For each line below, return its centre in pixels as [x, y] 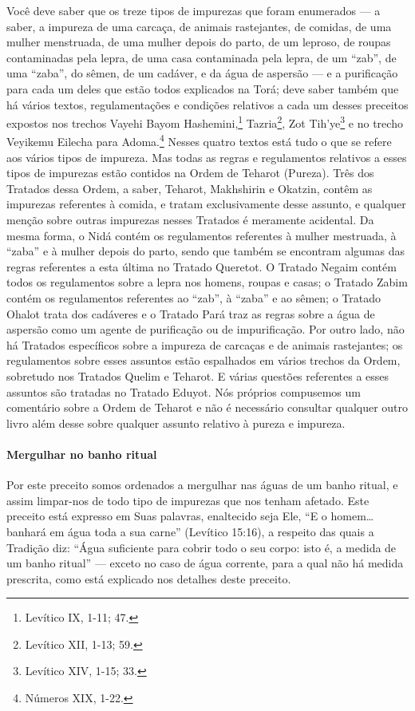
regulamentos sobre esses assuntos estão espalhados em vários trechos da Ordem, [204, 360]
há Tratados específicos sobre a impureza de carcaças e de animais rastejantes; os [205, 344]
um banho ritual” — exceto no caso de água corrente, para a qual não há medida [205, 563]
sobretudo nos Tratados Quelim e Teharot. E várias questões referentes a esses [198, 375]
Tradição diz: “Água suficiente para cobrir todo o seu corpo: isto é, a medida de [202, 547]
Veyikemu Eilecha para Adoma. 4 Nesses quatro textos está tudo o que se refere [199, 140]
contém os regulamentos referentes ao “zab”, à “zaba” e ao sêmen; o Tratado [194, 298]
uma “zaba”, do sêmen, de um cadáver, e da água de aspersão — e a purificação [202, 73]
